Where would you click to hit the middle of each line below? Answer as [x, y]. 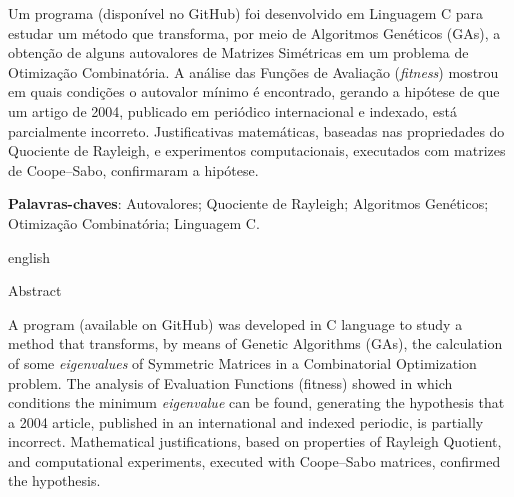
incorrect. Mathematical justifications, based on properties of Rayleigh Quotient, [255, 441]
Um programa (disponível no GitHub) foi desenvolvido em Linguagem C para [246, 13]
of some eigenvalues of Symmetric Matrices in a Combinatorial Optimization [242, 362]
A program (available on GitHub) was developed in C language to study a [235, 323]
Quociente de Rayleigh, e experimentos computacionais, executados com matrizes [257, 150]
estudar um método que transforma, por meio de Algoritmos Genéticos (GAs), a [254, 32]
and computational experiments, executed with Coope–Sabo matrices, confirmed [254, 460]
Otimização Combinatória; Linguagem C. [134, 222]
